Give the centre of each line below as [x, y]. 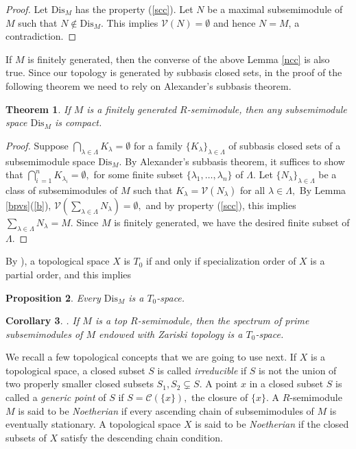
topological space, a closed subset [75, 370]
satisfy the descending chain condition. [142, 437]
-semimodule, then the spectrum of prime [223, 320]
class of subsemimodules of [62, 190]
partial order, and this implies [69, 274]
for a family [158, 145]
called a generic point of [56, 397]
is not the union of [298, 370]
